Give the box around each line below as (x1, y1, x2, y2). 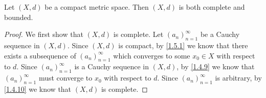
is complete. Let (113, 29, 164, 40)
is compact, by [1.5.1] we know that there (118, 40, 248, 50)
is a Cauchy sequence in (74, 61, 149, 72)
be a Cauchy (200, 29, 240, 40)
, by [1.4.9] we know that (176, 61, 255, 72)
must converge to (38, 72, 93, 83)
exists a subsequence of (4, 50, 76, 61)
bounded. (4, 11, 33, 22)
